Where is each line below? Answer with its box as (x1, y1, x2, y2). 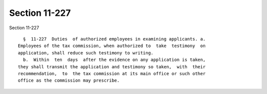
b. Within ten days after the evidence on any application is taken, (23, 57, 206, 63)
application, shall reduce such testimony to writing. (18, 50, 154, 55)
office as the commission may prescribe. (18, 78, 120, 84)
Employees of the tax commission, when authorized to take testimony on (18, 43, 206, 49)
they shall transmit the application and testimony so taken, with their (18, 64, 206, 69)
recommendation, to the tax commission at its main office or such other (18, 71, 206, 76)
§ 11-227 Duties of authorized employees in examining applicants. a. (23, 36, 206, 42)
